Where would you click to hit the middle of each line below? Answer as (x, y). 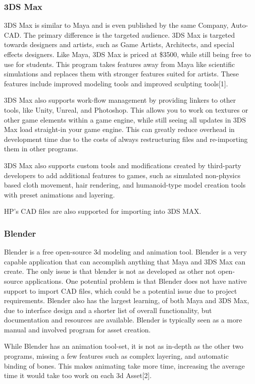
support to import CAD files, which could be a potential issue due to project (121, 290)
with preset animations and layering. (59, 194)
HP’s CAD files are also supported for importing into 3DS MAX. (103, 211)
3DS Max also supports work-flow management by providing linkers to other (120, 100)
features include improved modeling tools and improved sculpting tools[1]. (116, 83)
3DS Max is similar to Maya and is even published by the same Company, (116, 25)
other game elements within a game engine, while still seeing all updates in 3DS (125, 119)
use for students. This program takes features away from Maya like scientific (120, 64)
